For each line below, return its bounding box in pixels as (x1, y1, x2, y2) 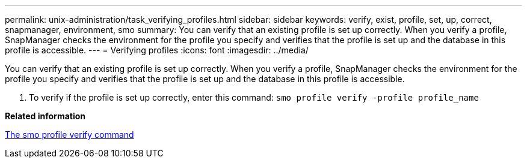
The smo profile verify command (5, 129, 134, 140)
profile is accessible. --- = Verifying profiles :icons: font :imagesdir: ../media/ (5, 45, 309, 55)
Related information (5, 111, 86, 121)
